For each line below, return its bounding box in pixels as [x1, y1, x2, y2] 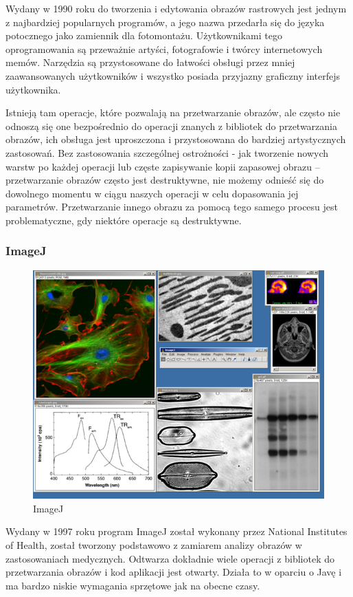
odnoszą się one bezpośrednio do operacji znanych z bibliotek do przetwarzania [5, 118, 337, 133]
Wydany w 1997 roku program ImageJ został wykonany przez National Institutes [5, 524, 348, 539]
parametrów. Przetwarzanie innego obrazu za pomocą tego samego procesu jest [5, 199, 338, 214]
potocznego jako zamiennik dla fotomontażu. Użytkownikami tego [5, 28, 282, 43]
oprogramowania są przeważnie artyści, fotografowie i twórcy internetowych [5, 41, 323, 56]
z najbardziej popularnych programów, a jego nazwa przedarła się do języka [5, 14, 325, 29]
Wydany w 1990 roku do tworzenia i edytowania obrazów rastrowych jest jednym [5, 1, 347, 15]
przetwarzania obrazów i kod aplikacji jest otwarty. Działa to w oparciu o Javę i [5, 565, 342, 579]
